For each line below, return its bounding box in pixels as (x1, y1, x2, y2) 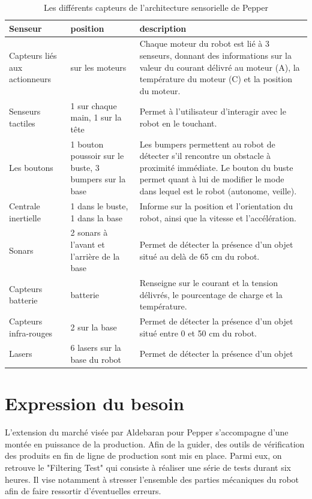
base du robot (70, 353, 122, 366)
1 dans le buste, (70, 199, 128, 212)
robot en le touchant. (139, 117, 217, 130)
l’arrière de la (70, 249, 120, 262)
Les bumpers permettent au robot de (139, 137, 275, 150)
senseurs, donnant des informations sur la (139, 49, 292, 62)
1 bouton (70, 137, 104, 150)
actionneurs (9, 73, 52, 85)
